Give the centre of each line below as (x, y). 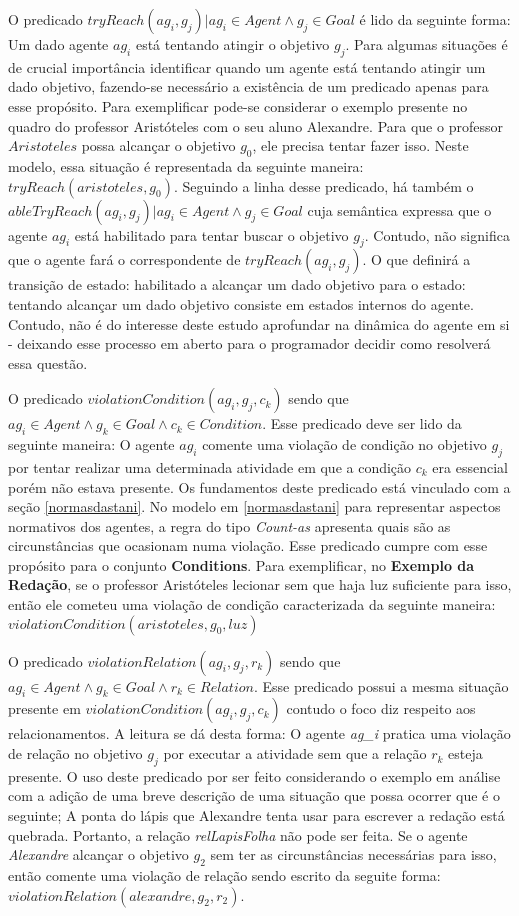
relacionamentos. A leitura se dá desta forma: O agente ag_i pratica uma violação (259, 733)
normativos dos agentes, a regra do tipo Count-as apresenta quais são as (229, 525)
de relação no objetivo (75, 753)
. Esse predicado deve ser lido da (362, 423)
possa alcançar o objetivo (158, 145)
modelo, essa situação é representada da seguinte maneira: (186, 165)
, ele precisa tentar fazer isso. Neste (360, 145)
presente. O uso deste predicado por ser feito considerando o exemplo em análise (254, 775)
